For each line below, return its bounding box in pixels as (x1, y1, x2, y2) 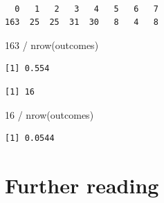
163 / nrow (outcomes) (5, 37, 99, 52)
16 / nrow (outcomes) (5, 107, 94, 122)
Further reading (5, 171, 159, 199)
